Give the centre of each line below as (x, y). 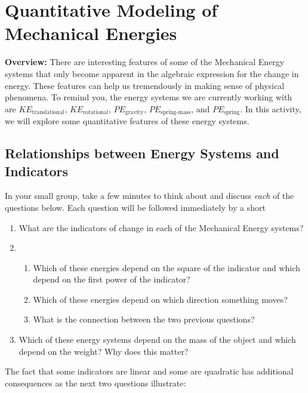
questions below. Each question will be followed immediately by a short (135, 207)
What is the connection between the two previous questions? (144, 319)
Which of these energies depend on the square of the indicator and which (167, 267)
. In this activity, (271, 108)
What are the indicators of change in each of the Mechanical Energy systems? (161, 227)
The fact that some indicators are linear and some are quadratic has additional (149, 371)
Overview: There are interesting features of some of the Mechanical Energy (145, 62)
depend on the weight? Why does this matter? (104, 351)
